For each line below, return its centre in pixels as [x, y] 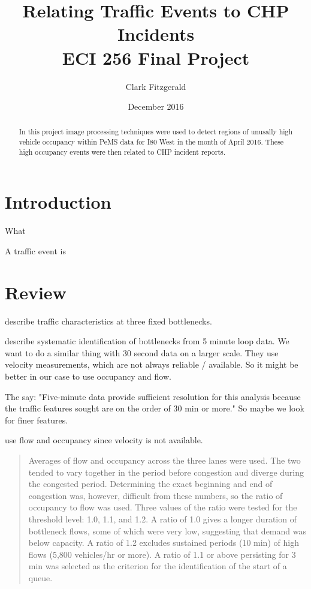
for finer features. [37, 420]
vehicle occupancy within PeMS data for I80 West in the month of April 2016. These [151, 142]
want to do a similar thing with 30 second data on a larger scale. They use [142, 352]
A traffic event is [35, 250]
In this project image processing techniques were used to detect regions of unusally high [156, 132]
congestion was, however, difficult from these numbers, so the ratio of [155, 495]
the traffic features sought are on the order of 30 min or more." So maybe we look [155, 408]
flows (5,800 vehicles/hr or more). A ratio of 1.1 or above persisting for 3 [162, 554]
